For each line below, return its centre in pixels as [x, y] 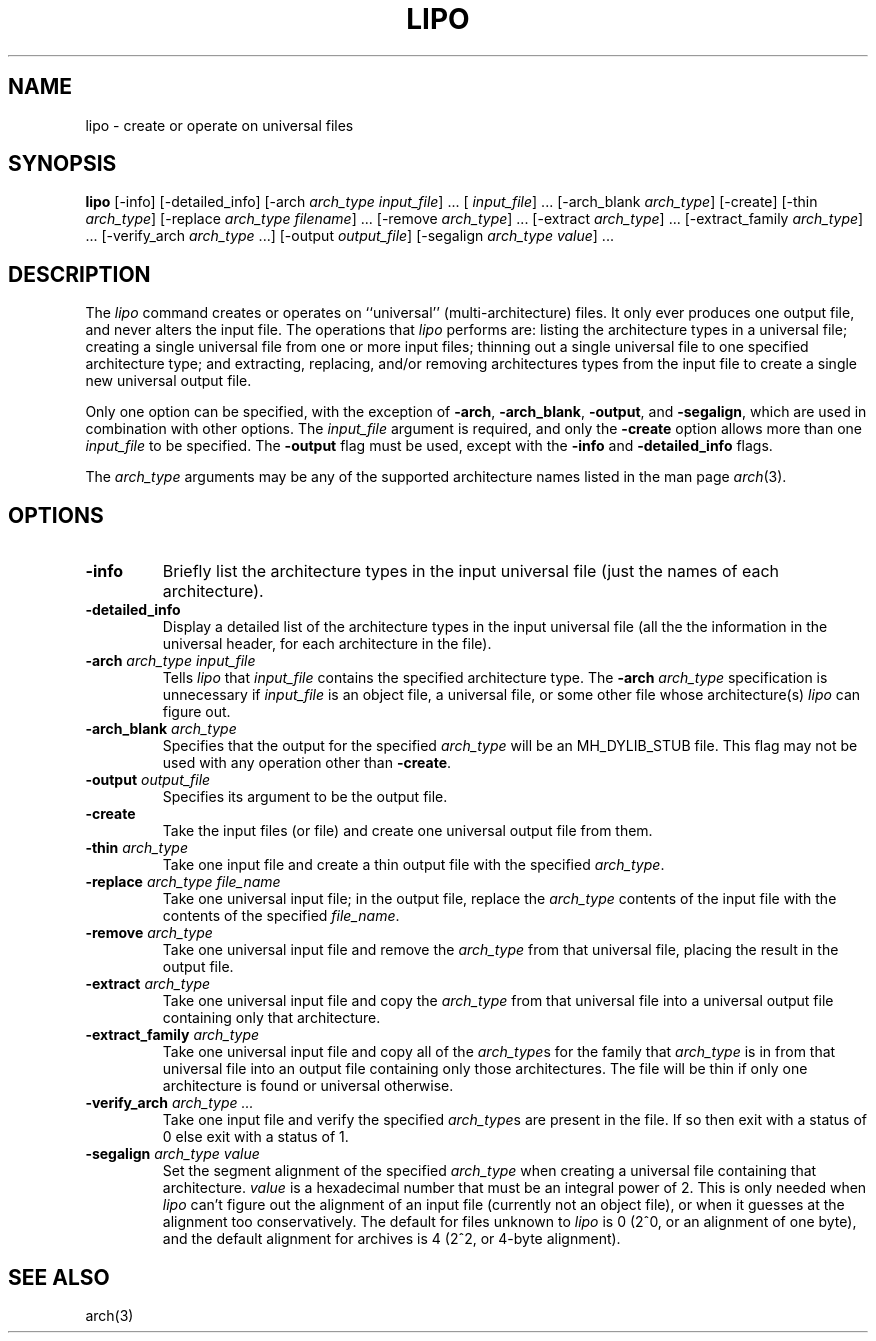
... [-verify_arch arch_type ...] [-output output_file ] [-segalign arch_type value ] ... [349, 236]
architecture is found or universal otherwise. [308, 1086]
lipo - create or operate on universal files [219, 125]
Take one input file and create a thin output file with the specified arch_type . [413, 865]
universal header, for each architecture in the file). [327, 644]
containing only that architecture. [271, 1018]
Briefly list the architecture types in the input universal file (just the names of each [471, 571]
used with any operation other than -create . [307, 763]
